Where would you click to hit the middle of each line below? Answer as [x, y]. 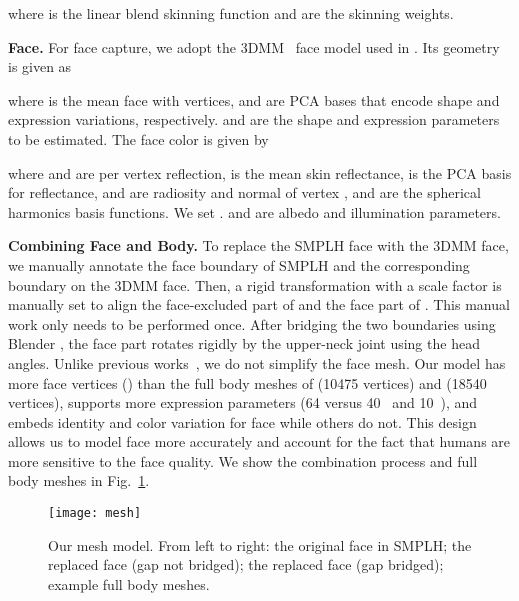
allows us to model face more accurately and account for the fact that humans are [259, 441]
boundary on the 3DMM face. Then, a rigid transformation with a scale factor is [255, 284]
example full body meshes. [129, 583]
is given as [40, 66]
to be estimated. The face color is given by [138, 138]
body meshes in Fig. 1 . [79, 480]
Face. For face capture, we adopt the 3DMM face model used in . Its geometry [254, 46]
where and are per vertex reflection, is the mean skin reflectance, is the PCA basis [260, 172]
